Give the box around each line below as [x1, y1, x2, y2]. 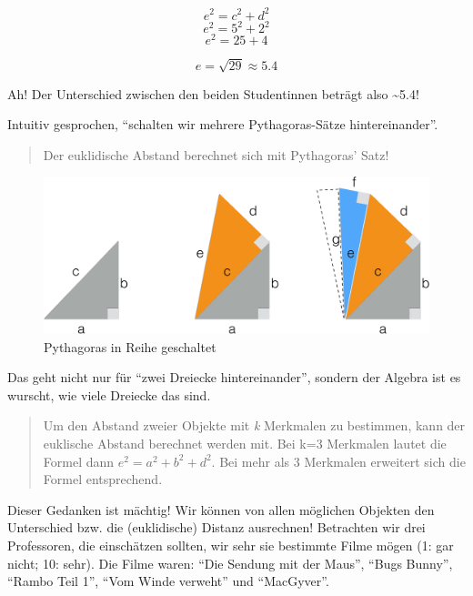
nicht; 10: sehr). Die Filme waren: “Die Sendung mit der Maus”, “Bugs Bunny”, [7, 553, 453, 572]
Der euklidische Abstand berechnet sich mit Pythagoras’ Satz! [43, 145, 389, 164]
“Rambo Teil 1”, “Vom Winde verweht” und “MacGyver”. [7, 571, 329, 591]
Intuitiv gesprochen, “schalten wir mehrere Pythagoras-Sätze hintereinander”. [7, 115, 438, 134]
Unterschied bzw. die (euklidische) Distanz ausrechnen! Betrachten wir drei [7, 518, 426, 537]
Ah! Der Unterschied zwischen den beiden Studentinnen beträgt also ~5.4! [7, 84, 419, 103]
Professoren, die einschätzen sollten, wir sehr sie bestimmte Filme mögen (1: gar [7, 536, 454, 554]
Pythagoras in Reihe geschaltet [44, 337, 216, 356]
